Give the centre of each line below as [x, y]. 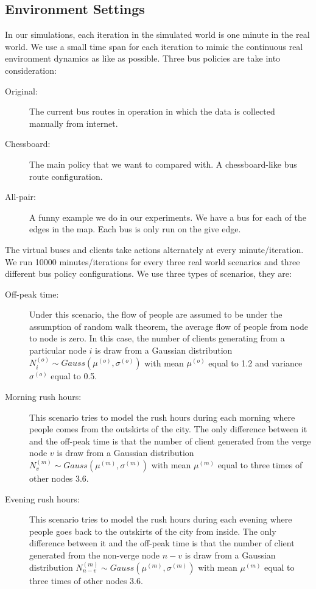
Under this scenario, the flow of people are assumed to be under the [156, 314]
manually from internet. [74, 123]
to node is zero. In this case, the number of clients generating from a [157, 338]
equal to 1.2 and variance [255, 362]
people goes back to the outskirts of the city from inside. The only [153, 531]
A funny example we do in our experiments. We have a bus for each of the [168, 217]
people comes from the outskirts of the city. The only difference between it [168, 429]
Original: [21, 91]
